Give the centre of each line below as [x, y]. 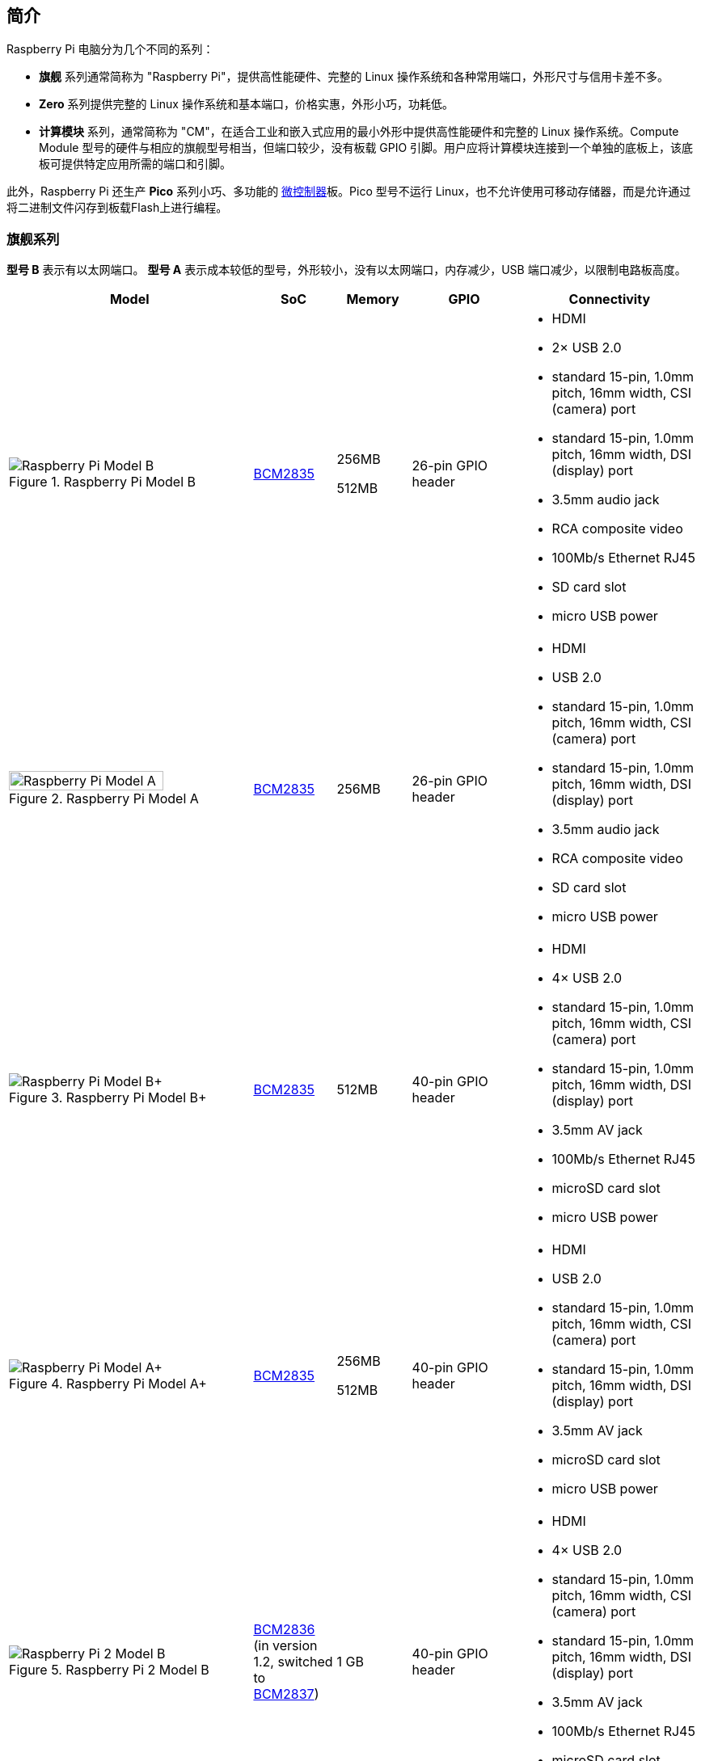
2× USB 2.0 [587, 348]
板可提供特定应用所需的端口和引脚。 [135, 164]
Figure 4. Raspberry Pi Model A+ [108, 1384]
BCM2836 [284, 1630]
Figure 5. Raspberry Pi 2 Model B [109, 1670]
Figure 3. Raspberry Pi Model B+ [108, 1098]
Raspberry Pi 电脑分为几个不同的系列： [110, 49]
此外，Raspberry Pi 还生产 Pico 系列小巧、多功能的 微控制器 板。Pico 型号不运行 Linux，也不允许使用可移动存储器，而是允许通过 [349, 192]
